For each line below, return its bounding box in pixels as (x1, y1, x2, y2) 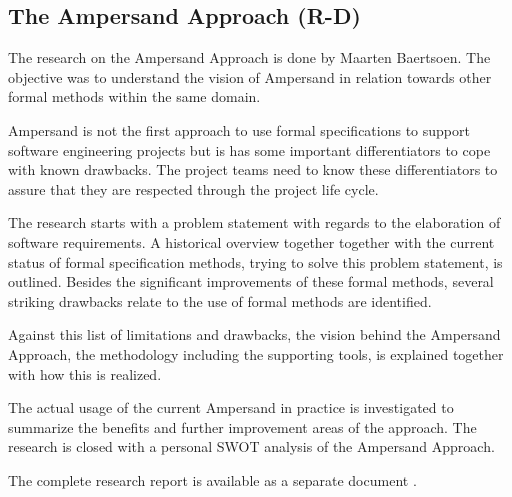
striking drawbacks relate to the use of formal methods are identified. (8, 290, 432, 311)
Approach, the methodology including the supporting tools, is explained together (8, 343, 504, 364)
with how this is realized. (8, 363, 162, 384)
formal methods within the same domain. (8, 86, 261, 107)
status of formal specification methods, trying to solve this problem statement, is (8, 251, 503, 272)
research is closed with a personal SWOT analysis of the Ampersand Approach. (8, 436, 495, 457)
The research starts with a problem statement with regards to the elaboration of (8, 212, 501, 233)
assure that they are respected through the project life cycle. (8, 178, 379, 199)
